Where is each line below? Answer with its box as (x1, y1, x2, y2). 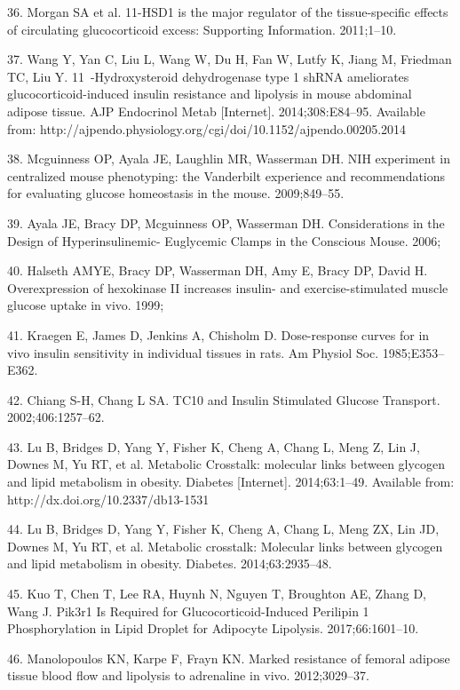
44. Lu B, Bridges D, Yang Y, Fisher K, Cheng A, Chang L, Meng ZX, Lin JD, (7, 519, 440, 538)
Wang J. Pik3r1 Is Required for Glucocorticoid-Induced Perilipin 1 (7, 601, 369, 620)
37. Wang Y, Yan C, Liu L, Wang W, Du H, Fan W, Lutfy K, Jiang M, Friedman (7, 50, 452, 68)
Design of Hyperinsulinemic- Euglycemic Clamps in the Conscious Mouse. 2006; (7, 231, 441, 250)
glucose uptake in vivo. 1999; (7, 296, 164, 314)
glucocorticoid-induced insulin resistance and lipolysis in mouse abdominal (7, 84, 412, 103)
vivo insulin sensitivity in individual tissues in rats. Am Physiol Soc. (7, 343, 379, 361)
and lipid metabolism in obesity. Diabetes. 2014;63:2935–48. (7, 554, 332, 573)
